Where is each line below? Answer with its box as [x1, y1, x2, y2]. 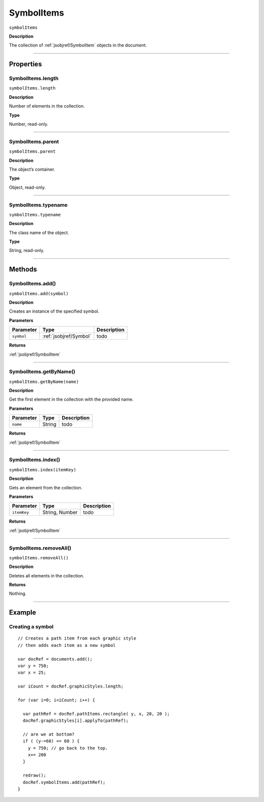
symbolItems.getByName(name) [9, 379, 79, 384]
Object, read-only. [9, 184, 46, 190]
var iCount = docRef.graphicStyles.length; [18, 684, 124, 689]
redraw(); [22, 773, 46, 778]
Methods [9, 265, 37, 274]
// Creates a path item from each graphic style [18, 636, 136, 641]
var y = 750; [18, 663, 49, 668]
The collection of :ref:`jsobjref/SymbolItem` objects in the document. [9, 42, 147, 48]
